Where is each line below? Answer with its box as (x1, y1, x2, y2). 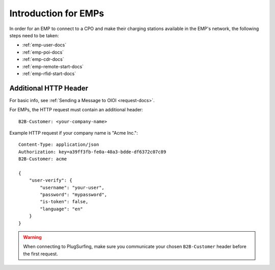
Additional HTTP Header (9, 84, 89, 92)
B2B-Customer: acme (18, 156, 67, 162)
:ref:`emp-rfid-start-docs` (22, 70, 76, 77)
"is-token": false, (40, 199, 89, 205)
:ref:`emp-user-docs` (22, 42, 67, 48)
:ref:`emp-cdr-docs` (22, 56, 65, 62)
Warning (23, 234, 42, 240)
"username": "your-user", (40, 184, 104, 190)
